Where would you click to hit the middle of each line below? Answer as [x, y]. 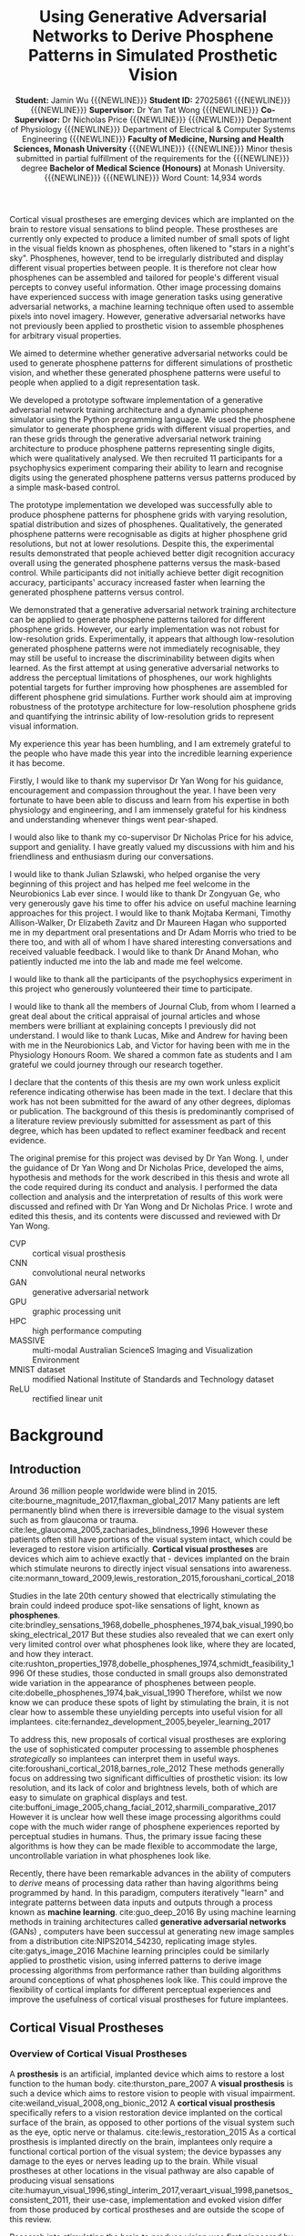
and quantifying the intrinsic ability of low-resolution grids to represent [142, 716]
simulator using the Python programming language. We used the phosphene [152, 419]
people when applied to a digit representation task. [105, 382]
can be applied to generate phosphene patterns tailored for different [137, 619]
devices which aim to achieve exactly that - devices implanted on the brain [149, 1558]
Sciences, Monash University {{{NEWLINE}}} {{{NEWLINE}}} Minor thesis [153, 149]
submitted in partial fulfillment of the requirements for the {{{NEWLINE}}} [153, 158]
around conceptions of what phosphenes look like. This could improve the [148, 1980]
